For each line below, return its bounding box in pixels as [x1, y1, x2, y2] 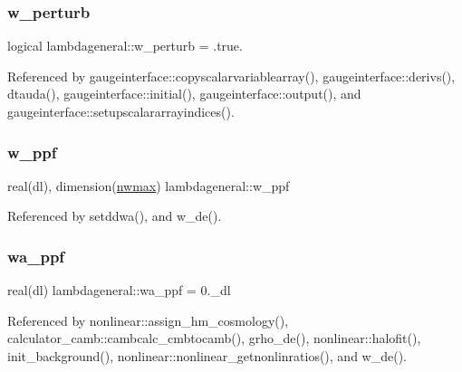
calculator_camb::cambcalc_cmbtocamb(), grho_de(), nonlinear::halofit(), [7, 329, 421, 348]
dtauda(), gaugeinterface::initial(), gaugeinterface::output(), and [7, 84, 361, 103]
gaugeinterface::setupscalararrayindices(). [7, 102, 235, 120]
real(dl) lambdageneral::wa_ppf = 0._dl [7, 281, 231, 300]
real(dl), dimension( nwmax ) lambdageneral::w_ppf [7, 176, 290, 195]
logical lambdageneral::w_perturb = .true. [7, 36, 243, 55]
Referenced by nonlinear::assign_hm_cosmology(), [7, 310, 289, 329]
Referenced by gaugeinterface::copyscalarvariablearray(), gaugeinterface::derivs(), [7, 66, 456, 85]
